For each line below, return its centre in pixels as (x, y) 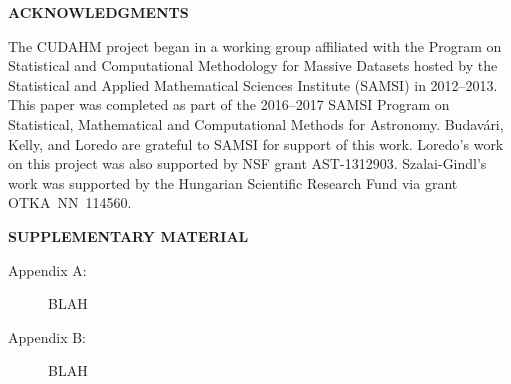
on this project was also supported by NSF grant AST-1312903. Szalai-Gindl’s (247, 163)
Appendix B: (47, 336)
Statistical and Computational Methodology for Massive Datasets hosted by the (253, 65)
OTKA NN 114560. (70, 202)
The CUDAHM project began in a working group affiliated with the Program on (255, 45)
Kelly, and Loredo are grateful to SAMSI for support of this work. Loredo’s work (256, 143)
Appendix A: (47, 269)
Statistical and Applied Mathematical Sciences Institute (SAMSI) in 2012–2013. (253, 84)
